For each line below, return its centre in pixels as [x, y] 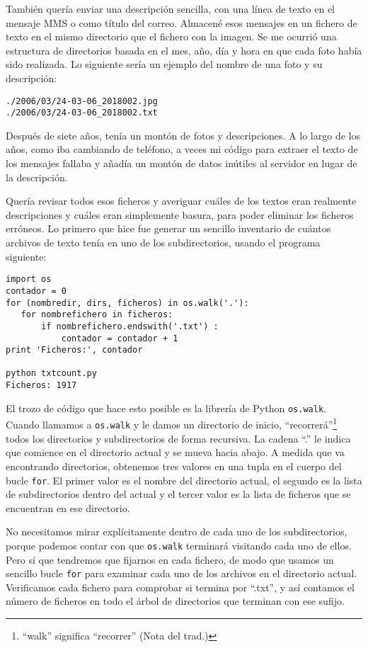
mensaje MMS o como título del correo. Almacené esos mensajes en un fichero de [182, 22]
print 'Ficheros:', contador [74, 350]
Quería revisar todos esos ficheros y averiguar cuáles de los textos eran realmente [181, 201]
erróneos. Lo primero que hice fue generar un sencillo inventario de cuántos [168, 228]
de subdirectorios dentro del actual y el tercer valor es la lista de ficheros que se [178, 494]
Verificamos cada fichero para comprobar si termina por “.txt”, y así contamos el [180, 587]
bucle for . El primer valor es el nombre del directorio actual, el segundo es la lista [184, 480]
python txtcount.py [51, 374]
